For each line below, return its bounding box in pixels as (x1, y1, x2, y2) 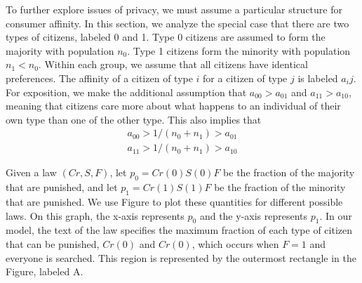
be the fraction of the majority (223, 165, 355, 180)
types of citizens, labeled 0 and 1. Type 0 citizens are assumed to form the (6, 29, 326, 44)
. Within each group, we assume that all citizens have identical (38, 57, 308, 72)
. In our (319, 208, 352, 223)
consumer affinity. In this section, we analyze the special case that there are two (6, 15, 349, 30)
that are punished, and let (6, 180, 118, 195)
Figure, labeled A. (6, 264, 83, 279)
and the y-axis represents (199, 208, 308, 223)
